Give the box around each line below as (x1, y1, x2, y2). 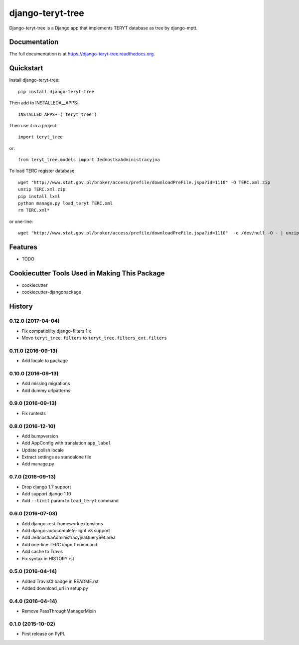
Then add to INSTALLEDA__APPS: (9, 100, 78, 106)
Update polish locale (21, 447, 64, 453)
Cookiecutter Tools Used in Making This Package (9, 269, 165, 277)
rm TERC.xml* (18, 208, 50, 213)
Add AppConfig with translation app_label (21, 440, 112, 446)
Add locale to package (21, 358, 68, 364)
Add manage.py (21, 461, 54, 467)
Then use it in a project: (9, 122, 58, 128)
